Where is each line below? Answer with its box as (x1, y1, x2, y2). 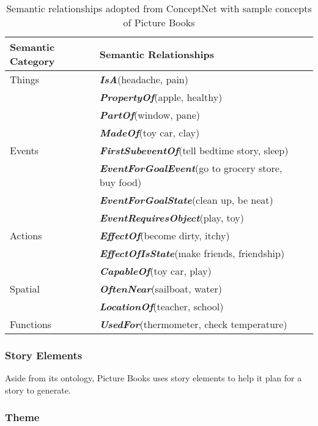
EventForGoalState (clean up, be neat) (99, 193, 273, 207)
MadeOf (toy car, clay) (99, 125, 200, 140)
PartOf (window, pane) (99, 108, 201, 122)
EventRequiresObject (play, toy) (99, 211, 244, 225)
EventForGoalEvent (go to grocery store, (99, 161, 283, 175)
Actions (10, 228, 42, 242)
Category (10, 54, 55, 68)
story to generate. (5, 383, 71, 396)
